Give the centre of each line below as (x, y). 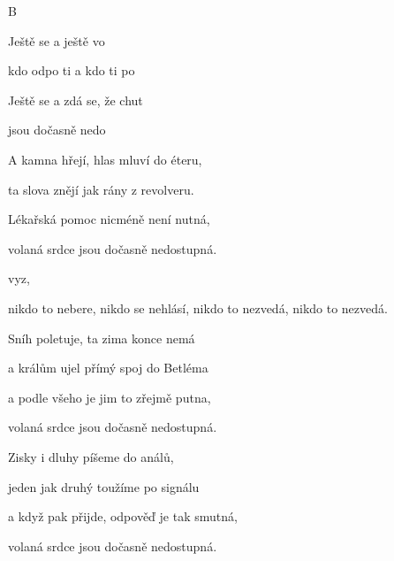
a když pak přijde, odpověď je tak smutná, (123, 516)
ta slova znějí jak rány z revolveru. (101, 189)
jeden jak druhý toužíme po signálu (104, 486)
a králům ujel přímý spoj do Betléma (108, 368)
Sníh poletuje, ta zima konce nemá (102, 338)
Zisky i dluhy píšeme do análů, (91, 456)
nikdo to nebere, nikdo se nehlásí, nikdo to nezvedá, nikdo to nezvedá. (198, 307)
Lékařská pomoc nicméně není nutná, (109, 219)
